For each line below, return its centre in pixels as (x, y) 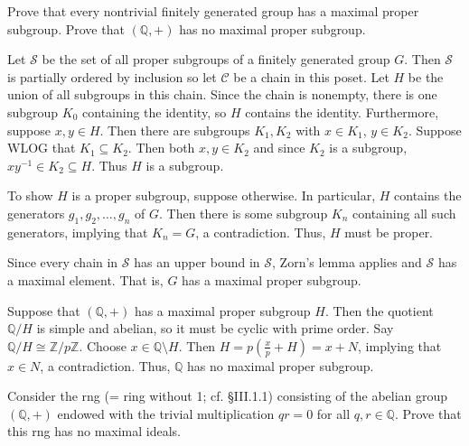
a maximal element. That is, (85, 279)
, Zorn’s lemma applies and (347, 262)
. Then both (161, 148)
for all (333, 413)
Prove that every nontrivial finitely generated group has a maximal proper (213, 11)
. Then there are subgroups (175, 130)
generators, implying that (78, 232)
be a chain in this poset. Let (311, 76)
